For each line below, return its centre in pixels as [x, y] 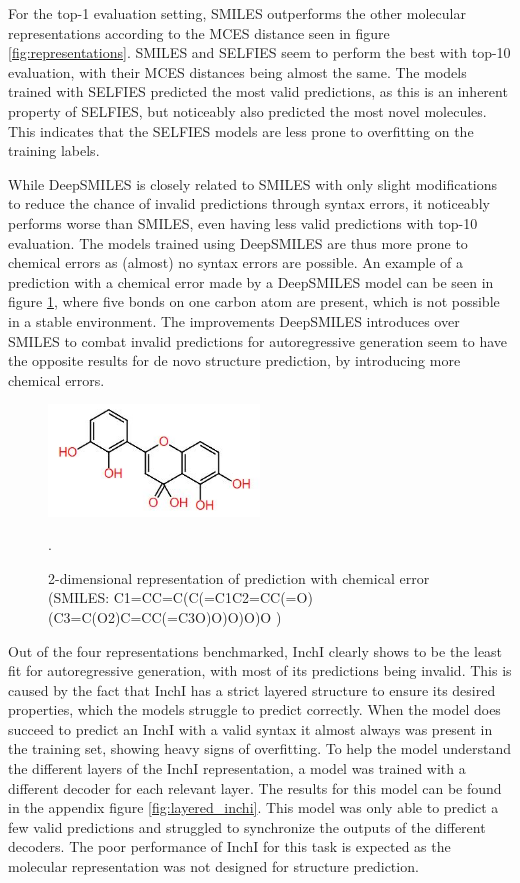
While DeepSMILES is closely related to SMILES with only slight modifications [253, 183]
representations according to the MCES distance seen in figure [199, 32]
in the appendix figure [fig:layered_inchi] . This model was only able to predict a [253, 807]
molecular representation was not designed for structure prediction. [213, 866]
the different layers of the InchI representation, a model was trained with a [237, 768]
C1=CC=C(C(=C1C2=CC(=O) [213, 597]
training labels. [54, 150]
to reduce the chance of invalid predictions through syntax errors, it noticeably [249, 203]
